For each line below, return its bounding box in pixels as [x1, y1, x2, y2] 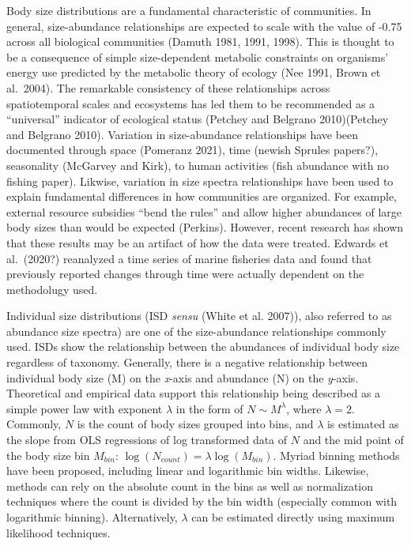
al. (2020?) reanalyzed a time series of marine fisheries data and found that [6, 250, 372, 266]
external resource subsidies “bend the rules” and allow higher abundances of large [6, 203, 402, 220]
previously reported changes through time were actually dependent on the [6, 265, 364, 282]
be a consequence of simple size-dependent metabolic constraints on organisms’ [6, 48, 389, 65]
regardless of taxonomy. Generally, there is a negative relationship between [6, 354, 368, 371]
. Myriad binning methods [273, 446, 400, 463]
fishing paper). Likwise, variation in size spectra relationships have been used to [6, 172, 394, 189]
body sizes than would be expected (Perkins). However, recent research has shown [6, 219, 404, 235]
